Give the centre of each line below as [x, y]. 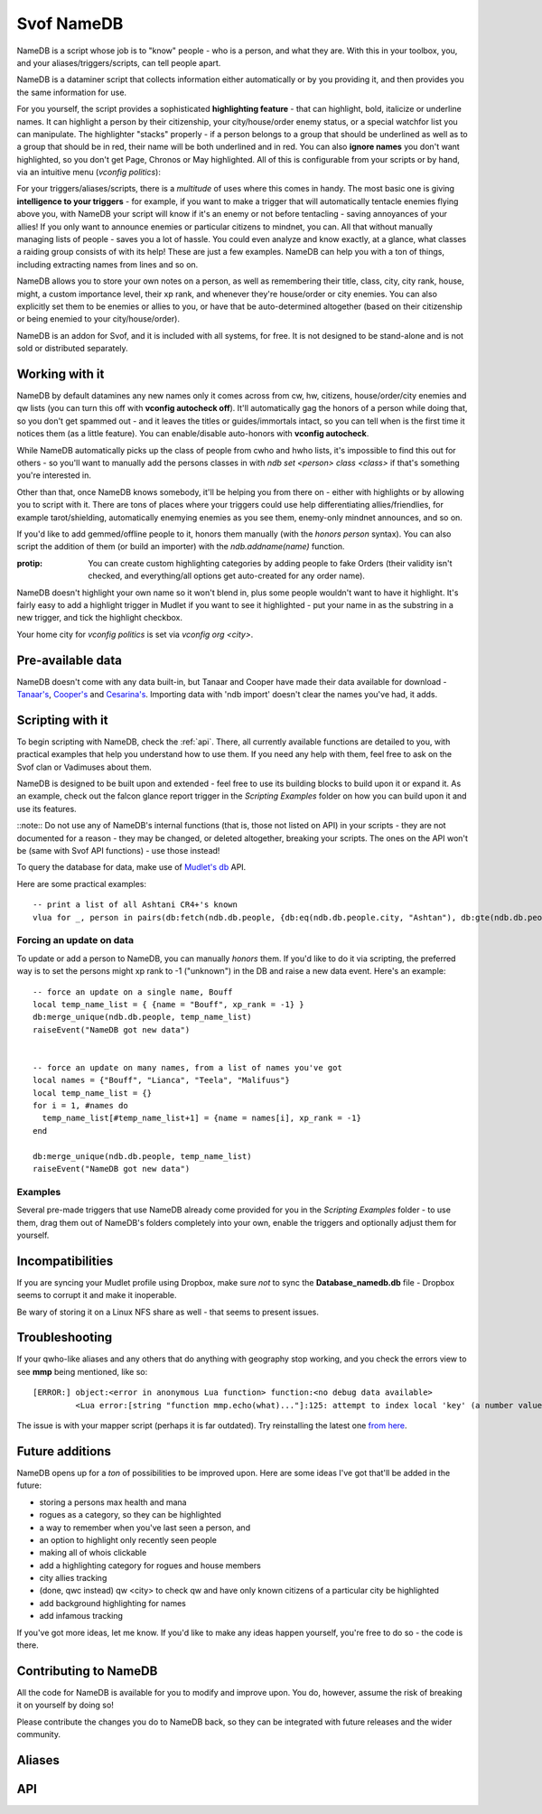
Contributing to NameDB [87, 1671]
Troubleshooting [65, 1337]
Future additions [64, 1451]
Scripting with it [62, 720]
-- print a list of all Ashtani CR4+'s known [135, 905]
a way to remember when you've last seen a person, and [145, 1528]
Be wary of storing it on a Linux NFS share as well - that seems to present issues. [168, 1312]
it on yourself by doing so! [65, 1705]
